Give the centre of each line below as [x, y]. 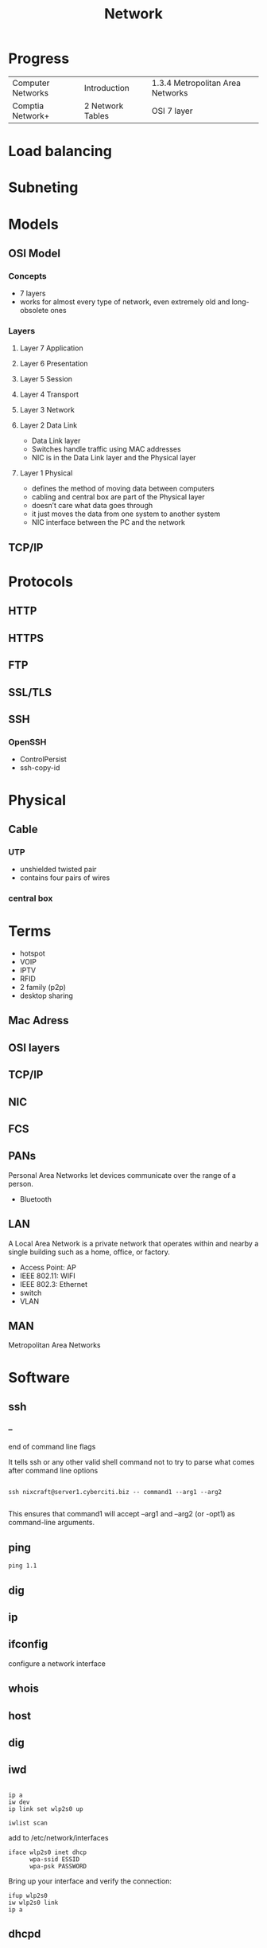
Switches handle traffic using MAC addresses [106, 449]
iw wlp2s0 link [33, 1903]
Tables [97, 115]
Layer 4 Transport [49, 394]
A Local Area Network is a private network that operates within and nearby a [133, 1243]
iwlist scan [28, 1823]
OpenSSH [27, 741]
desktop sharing [46, 996]
